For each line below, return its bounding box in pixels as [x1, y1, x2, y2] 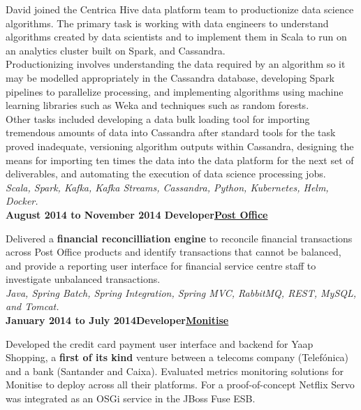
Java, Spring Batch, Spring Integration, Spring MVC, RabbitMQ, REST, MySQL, [6, 285, 357, 300]
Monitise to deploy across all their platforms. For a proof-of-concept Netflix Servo [6, 377, 355, 392]
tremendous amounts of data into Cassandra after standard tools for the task [6, 125, 336, 140]
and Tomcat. [6, 299, 59, 314]
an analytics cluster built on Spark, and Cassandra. [6, 43, 226, 57]
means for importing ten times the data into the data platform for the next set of [6, 152, 354, 167]
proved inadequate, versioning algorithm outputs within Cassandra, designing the [6, 138, 354, 153]
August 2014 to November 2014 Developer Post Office [6, 207, 268, 221]
